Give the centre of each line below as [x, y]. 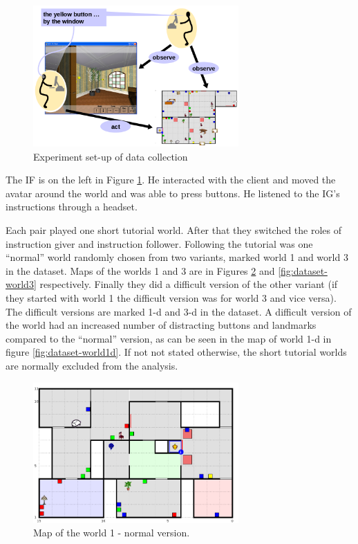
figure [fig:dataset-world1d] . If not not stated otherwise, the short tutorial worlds [176, 352]
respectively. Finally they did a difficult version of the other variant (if [189, 284]
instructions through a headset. [72, 207]
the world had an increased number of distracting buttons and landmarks [161, 325]
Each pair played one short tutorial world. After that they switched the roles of [174, 230]
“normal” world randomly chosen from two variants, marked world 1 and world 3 [177, 257]
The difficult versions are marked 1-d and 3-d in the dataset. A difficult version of [179, 311]
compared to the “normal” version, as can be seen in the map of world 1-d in [169, 338]
